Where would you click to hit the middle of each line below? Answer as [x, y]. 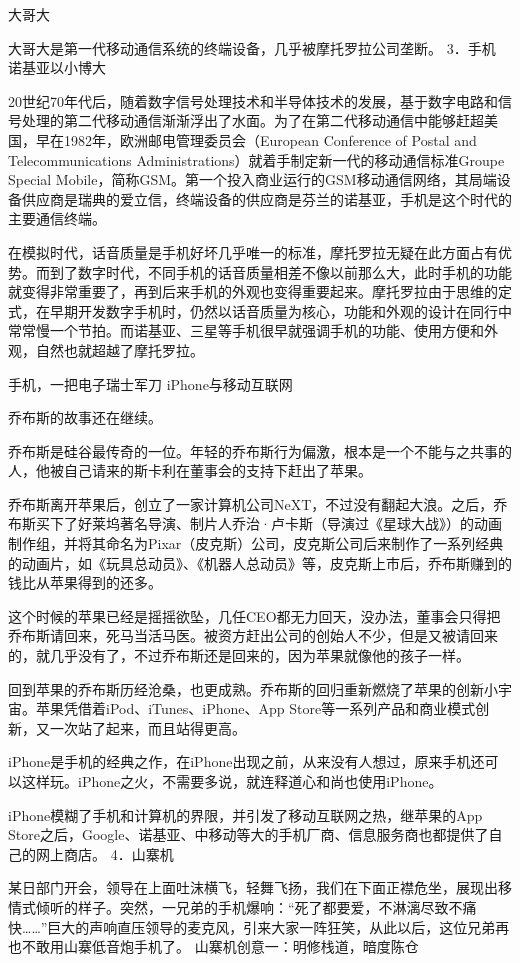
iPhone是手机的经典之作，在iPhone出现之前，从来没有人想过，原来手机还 [246, 761]
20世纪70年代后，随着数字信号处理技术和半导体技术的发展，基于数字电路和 [253, 100]
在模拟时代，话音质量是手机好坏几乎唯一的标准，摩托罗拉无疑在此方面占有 [253, 251]
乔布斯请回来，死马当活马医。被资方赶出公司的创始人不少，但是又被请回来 [253, 635]
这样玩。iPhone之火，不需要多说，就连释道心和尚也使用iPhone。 [232, 781]
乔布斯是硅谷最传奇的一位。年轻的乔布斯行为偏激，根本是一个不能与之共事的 [260, 450]
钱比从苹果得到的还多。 [85, 582]
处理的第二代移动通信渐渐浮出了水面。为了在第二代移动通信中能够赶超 [252, 120]
